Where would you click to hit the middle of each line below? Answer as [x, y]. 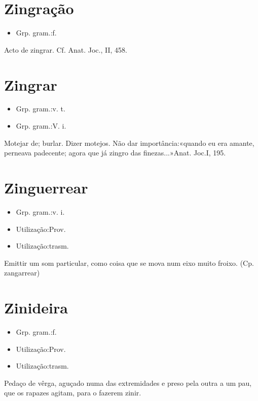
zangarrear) [22, 273]
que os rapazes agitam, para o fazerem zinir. [73, 393]
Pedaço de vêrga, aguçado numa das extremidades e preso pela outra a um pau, [128, 383]
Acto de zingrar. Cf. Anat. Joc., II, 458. [66, 49]
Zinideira [36, 308]
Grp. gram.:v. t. [41, 109]
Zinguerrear [46, 187]
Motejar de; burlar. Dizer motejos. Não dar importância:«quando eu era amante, [129, 143]
